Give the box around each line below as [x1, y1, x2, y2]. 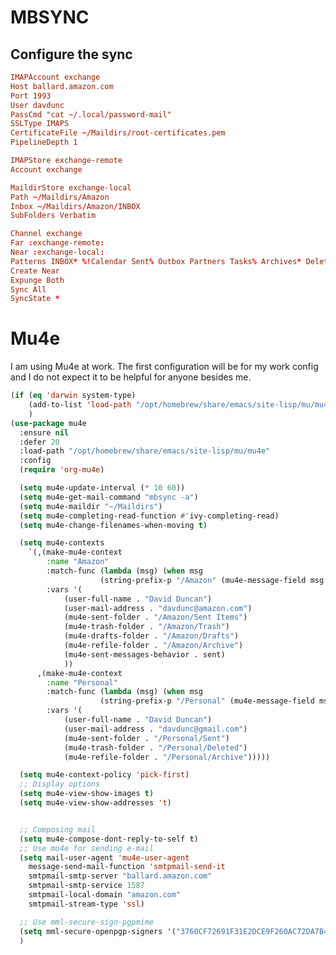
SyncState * [10, 294, 60, 304]
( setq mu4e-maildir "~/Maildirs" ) [19, 501, 163, 511]
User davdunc [10, 100, 65, 110]
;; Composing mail [19, 824, 97, 835]
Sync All [10, 284, 47, 295]
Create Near [10, 266, 60, 276]
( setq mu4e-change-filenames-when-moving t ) [19, 520, 208, 530]
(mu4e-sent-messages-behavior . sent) [63, 649, 226, 660]
